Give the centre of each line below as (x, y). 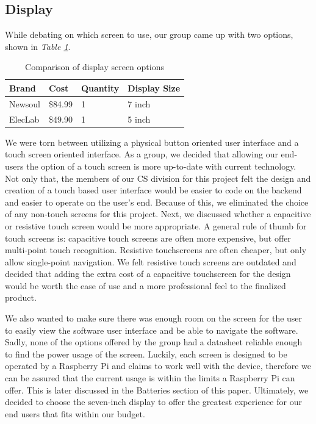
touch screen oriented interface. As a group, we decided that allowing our (142, 154)
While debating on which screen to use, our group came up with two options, (149, 34)
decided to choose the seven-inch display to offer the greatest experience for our (153, 402)
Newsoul (25, 103)
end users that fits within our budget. (75, 413)
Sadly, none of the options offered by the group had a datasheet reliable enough (154, 342)
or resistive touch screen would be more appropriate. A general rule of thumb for (156, 225)
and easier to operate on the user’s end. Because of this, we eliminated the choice (157, 202)
